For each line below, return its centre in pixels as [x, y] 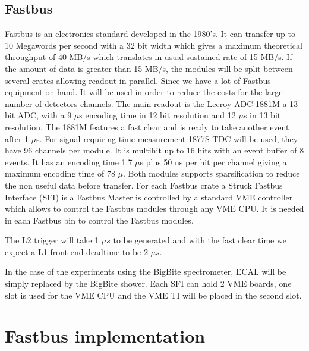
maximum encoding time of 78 [60, 173]
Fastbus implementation [105, 336]
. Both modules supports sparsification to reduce [212, 173]
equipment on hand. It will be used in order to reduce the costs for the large [144, 92]
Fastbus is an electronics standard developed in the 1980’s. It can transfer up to [150, 34]
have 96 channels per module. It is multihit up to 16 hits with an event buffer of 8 [154, 150]
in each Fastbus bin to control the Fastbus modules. [99, 220]
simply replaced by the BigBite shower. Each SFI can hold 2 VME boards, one [148, 283]
